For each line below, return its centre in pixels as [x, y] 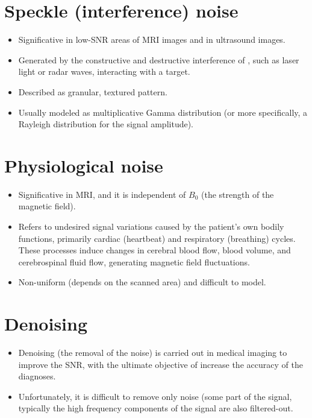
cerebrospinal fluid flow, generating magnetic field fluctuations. [134, 261]
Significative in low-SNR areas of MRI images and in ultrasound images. [152, 40]
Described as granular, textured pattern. [93, 91]
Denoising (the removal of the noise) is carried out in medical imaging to [153, 353]
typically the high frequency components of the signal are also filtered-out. [156, 408]
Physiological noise [84, 165]
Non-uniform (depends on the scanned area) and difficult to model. [142, 282]
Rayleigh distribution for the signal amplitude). [106, 124]
